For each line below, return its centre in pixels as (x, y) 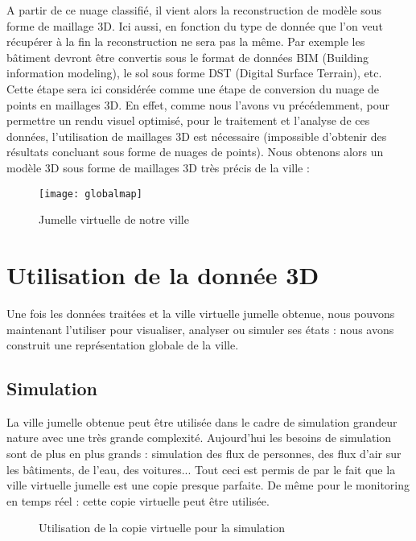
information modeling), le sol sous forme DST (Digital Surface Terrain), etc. (194, 73)
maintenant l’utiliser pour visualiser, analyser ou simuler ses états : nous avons (200, 329)
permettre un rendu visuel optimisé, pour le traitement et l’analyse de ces (188, 120)
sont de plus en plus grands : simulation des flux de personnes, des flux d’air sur (204, 454)
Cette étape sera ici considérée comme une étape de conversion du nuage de (193, 88)
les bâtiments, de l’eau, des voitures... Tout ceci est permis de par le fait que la (201, 469)
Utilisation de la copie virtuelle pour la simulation (162, 528)
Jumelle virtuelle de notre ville (114, 219)
